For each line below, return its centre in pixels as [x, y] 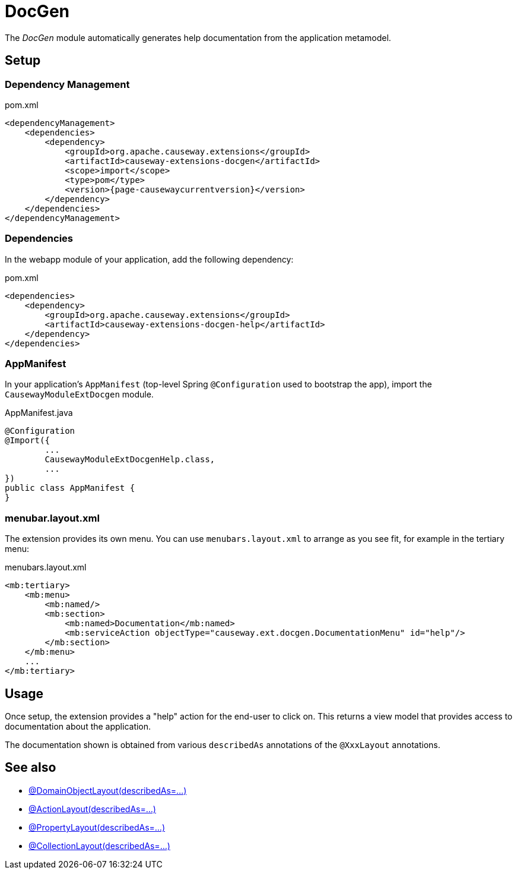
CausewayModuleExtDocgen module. [79, 395]
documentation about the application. [78, 727]
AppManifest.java [39, 413]
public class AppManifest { [70, 488]
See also [31, 768]
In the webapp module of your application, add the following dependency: [149, 259]
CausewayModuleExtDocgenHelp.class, [130, 460]
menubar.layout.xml [52, 518]
